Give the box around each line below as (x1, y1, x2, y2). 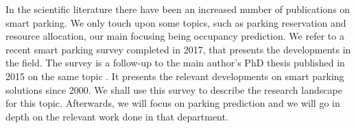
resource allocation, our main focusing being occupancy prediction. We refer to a (5, 29, 344, 43)
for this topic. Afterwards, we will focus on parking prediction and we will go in (5, 96, 340, 110)
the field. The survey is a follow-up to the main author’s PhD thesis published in (5, 55, 345, 70)
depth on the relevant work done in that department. (5, 109, 228, 123)
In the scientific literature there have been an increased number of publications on (5, 2, 351, 16)
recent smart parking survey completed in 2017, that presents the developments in (5, 42, 351, 56)
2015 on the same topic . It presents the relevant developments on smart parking (5, 68, 344, 83)
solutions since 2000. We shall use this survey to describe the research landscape (5, 82, 342, 97)
